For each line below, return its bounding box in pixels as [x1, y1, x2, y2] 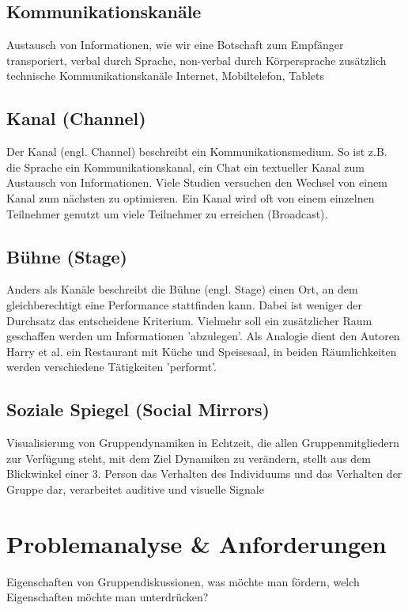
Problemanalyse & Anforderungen [6, 527, 387, 559]
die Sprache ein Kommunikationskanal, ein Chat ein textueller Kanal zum [6, 158, 365, 175]
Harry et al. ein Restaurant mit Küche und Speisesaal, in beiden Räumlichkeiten [6, 343, 397, 359]
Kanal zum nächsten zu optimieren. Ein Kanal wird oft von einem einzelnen [6, 189, 375, 206]
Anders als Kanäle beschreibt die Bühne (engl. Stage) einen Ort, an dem [6, 281, 358, 297]
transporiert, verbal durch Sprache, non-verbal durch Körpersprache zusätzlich [6, 51, 387, 68]
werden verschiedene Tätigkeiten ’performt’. [6, 358, 217, 375]
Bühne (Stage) [6, 244, 128, 268]
